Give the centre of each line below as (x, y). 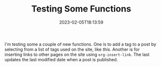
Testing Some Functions (81, 9)
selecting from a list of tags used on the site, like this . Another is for (72, 49)
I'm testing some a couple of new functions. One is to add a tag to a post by (80, 44)
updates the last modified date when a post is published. (61, 59)
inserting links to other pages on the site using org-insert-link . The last (77, 54)
